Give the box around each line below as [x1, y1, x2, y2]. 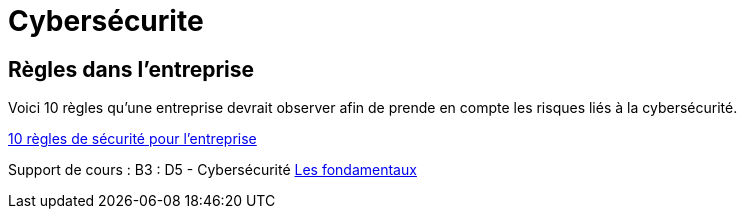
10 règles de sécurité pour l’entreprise [8, 130, 257, 148]
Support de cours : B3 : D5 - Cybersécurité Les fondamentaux [8, 161, 417, 179]
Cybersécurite [8, 4, 204, 38]
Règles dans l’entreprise [8, 56, 255, 82]
